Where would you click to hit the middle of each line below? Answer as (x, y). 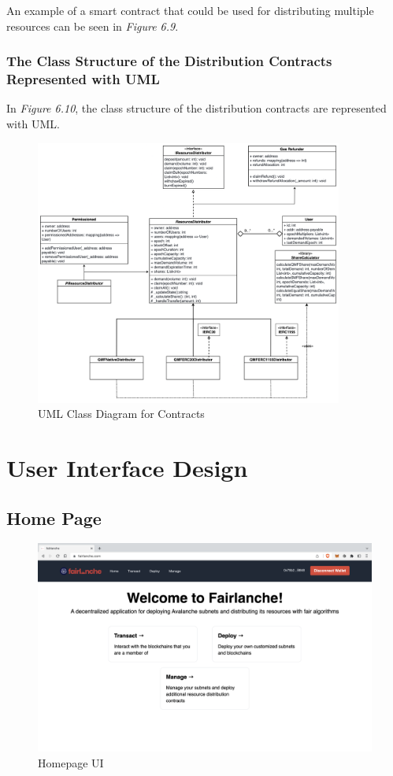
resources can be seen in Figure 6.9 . (93, 26)
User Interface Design (127, 468)
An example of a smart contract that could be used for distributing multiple (190, 10)
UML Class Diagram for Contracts (121, 414)
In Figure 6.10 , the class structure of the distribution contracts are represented (196, 108)
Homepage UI (71, 763)
